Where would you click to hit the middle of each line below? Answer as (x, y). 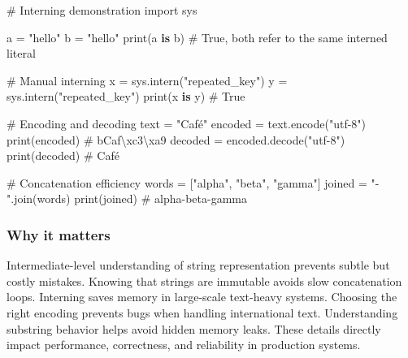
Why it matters (59, 234)
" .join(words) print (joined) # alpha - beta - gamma (127, 198)
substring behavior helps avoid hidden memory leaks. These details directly (194, 328)
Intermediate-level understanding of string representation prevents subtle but (198, 265)
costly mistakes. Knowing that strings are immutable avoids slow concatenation (204, 280)
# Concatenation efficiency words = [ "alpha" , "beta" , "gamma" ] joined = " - (193, 182)
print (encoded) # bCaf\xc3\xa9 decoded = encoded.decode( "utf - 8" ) (176, 139)
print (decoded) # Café (63, 155)
